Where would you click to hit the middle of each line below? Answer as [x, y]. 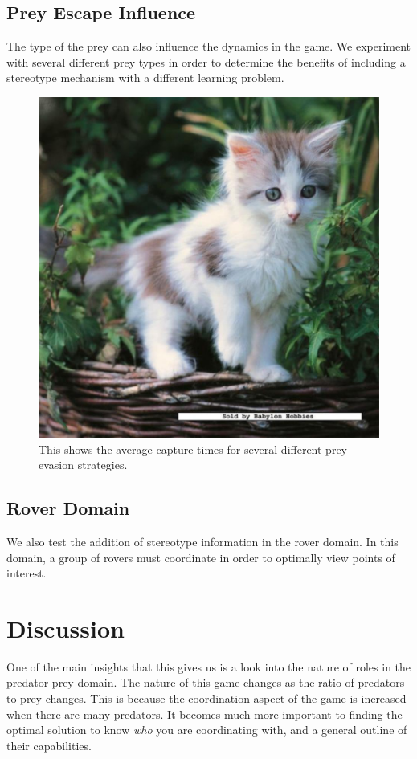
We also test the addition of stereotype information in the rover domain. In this [202, 541]
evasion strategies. [83, 465]
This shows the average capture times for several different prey [193, 449]
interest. [27, 573]
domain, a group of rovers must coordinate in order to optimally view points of [201, 557]
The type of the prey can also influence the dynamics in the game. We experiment [209, 46]
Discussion [65, 628]
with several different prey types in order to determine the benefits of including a [206, 61]
